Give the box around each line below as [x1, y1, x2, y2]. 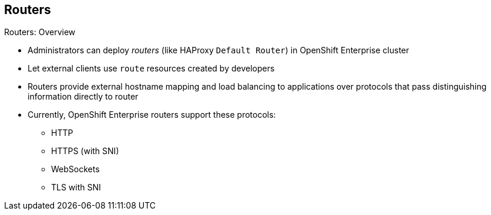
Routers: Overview [4, 27, 76, 37]
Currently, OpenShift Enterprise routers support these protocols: [28, 110, 276, 120]
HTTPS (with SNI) [51, 146, 119, 156]
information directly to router [28, 91, 139, 102]
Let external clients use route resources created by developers [28, 63, 275, 74]
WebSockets [51, 164, 100, 175]
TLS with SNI [51, 182, 101, 193]
